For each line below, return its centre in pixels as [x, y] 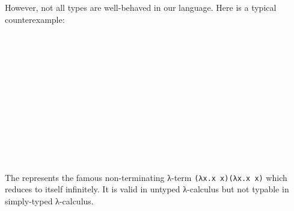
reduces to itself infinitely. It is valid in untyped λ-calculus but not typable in [147, 189]
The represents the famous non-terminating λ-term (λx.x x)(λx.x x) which [146, 177]
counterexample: [35, 19]
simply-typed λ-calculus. [49, 200]
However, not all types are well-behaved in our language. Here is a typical [141, 7]
